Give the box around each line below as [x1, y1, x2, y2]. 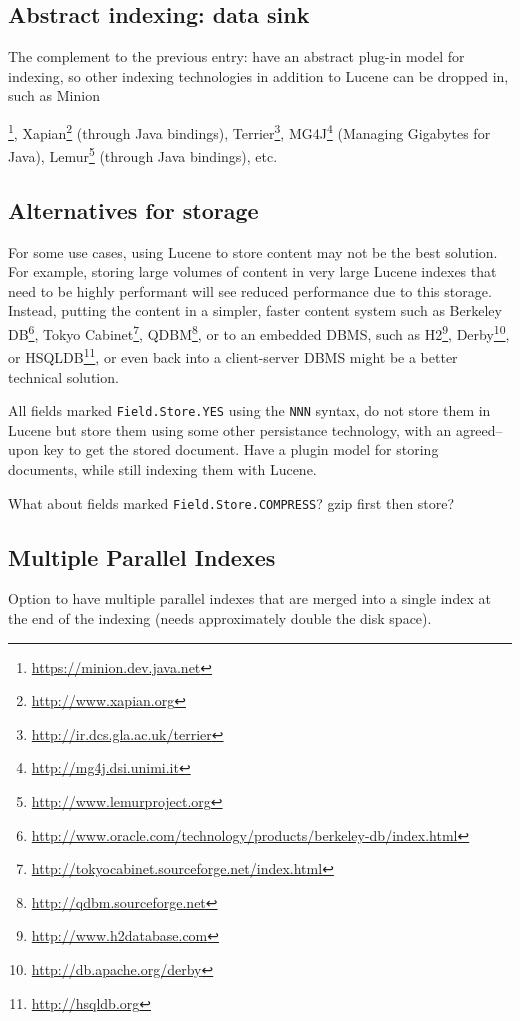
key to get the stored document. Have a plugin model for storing [43, 439, 439, 460]
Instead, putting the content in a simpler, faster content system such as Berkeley [8, 300, 502, 321]
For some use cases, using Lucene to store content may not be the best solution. [8, 241, 498, 262]
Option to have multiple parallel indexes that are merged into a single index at [8, 588, 491, 609]
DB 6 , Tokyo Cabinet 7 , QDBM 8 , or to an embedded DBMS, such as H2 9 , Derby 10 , [8, 321, 510, 344]
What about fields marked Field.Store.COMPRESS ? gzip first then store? [8, 492, 455, 513]
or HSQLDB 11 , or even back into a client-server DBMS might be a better [8, 344, 458, 367]
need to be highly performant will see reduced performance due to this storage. [8, 280, 492, 301]
